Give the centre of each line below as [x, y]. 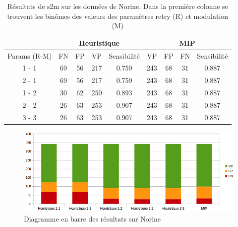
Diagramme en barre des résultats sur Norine [92, 218]
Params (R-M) [30, 55]
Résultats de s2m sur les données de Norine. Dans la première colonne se [118, 6]
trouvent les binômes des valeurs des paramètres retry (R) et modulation [118, 16]
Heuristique [99, 42]
